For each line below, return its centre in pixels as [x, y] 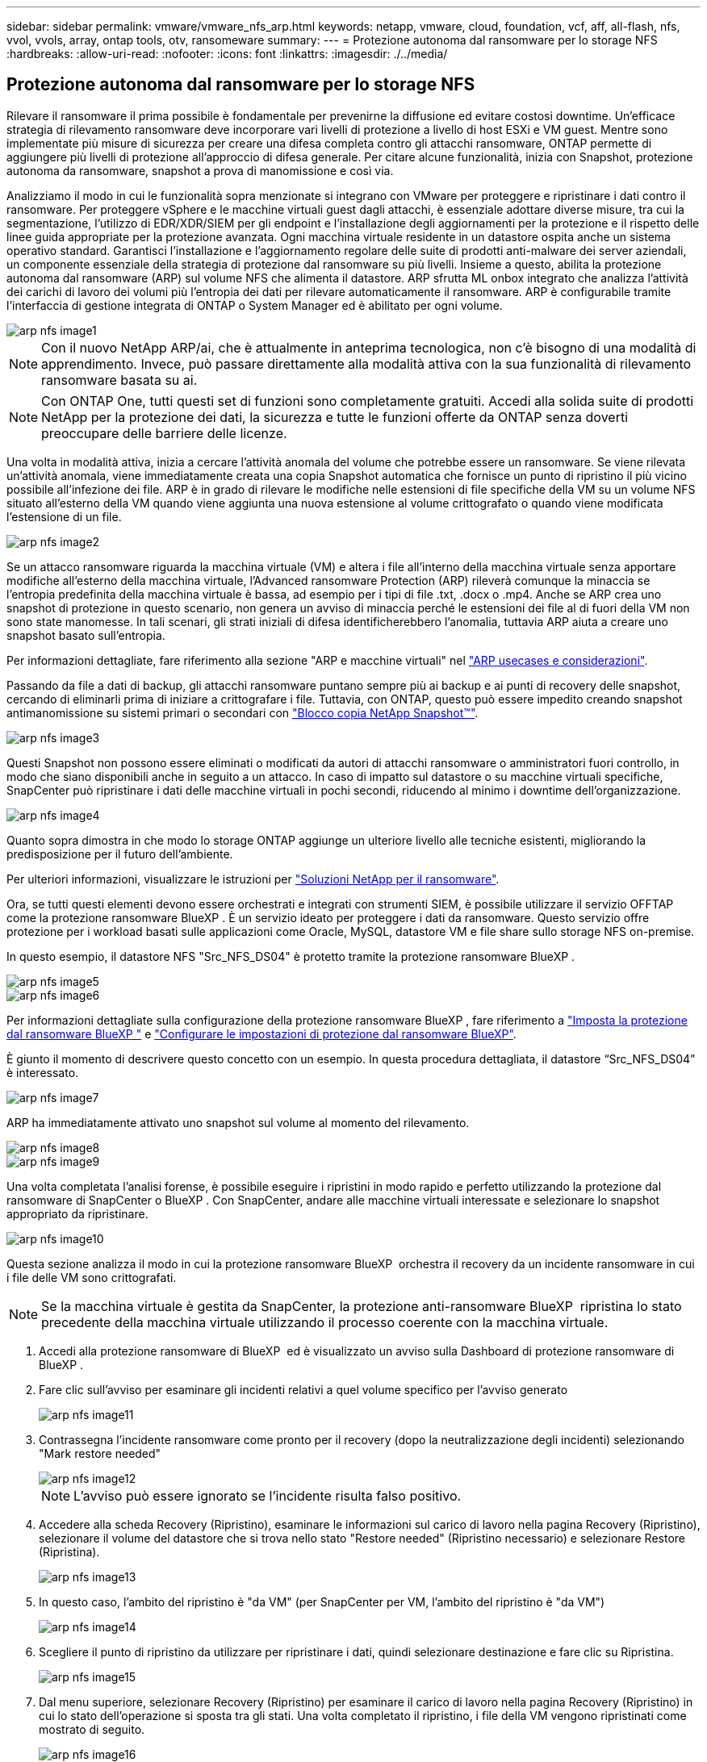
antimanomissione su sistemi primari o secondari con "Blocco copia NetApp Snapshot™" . [243, 712]
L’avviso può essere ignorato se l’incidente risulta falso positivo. [268, 1495]
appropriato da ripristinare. [77, 1213]
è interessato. [43, 1072]
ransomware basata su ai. [119, 380]
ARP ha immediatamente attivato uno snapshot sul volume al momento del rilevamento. [238, 1122]
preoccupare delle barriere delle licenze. [164, 433]
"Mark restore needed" [100, 1453]
